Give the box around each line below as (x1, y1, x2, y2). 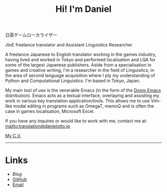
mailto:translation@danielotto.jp (5, 123, 71, 129)
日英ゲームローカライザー (5, 32, 58, 38)
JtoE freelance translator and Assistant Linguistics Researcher (5, 42, 133, 48)
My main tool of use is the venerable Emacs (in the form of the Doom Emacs (5, 88, 162, 94)
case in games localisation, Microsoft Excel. (5, 108, 95, 114)
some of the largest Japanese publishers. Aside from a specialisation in (5, 62, 152, 68)
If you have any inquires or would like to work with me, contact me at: (5, 118, 148, 124)
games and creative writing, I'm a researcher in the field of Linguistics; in (5, 67, 155, 73)
